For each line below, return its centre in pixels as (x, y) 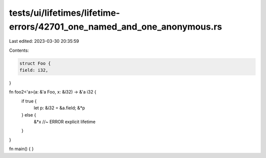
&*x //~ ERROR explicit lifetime (65, 122)
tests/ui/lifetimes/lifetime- (65, 13)
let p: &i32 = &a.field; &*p (59, 108)
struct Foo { (35, 63)
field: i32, (34, 70)
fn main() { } (21, 149)
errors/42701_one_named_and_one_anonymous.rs (116, 27)
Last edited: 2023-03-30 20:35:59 (44, 41)
